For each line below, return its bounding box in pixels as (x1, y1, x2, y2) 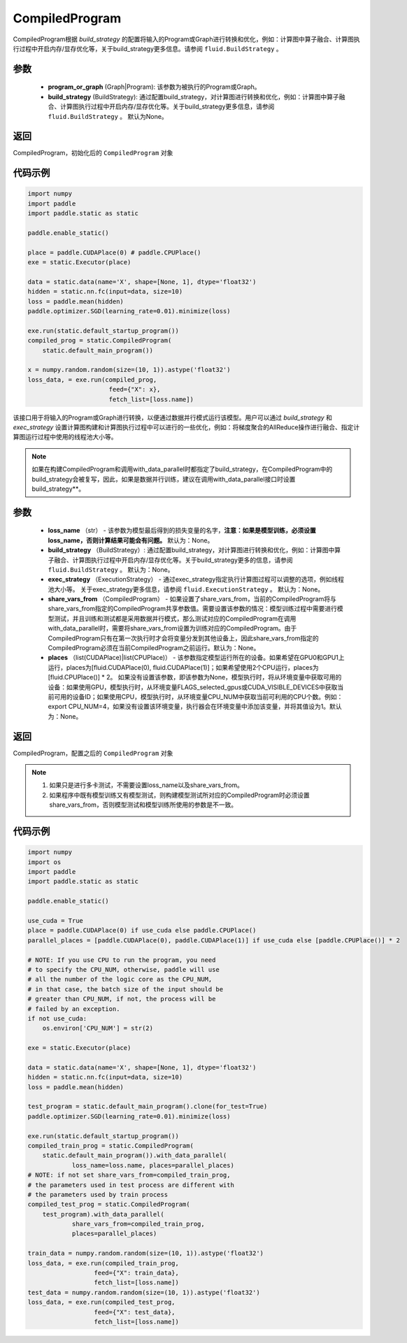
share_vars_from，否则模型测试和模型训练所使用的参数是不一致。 (49, 800, 238, 809)
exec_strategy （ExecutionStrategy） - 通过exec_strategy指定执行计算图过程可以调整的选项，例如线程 (48, 575, 345, 584)
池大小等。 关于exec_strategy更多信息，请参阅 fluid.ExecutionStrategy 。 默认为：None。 (48, 584, 324, 594)
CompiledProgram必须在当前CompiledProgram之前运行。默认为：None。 (48, 644, 260, 652)
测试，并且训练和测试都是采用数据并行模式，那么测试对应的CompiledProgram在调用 (53, 614, 297, 622)
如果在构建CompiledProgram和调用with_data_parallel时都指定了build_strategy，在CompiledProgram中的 (31, 465, 333, 473)
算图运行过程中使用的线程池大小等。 (13, 433, 117, 441)
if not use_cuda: (27, 1014, 87, 1022)
